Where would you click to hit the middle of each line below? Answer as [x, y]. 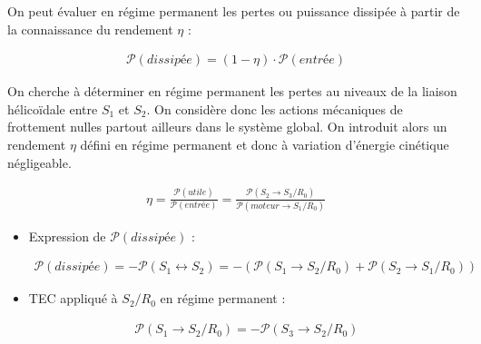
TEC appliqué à [73, 298]
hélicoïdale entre [53, 108]
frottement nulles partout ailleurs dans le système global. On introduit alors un [227, 127]
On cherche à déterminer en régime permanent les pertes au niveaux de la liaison [232, 91]
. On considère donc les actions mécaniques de [275, 108]
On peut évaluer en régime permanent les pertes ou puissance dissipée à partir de [234, 11]
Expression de [67, 236]
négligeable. [39, 162]
